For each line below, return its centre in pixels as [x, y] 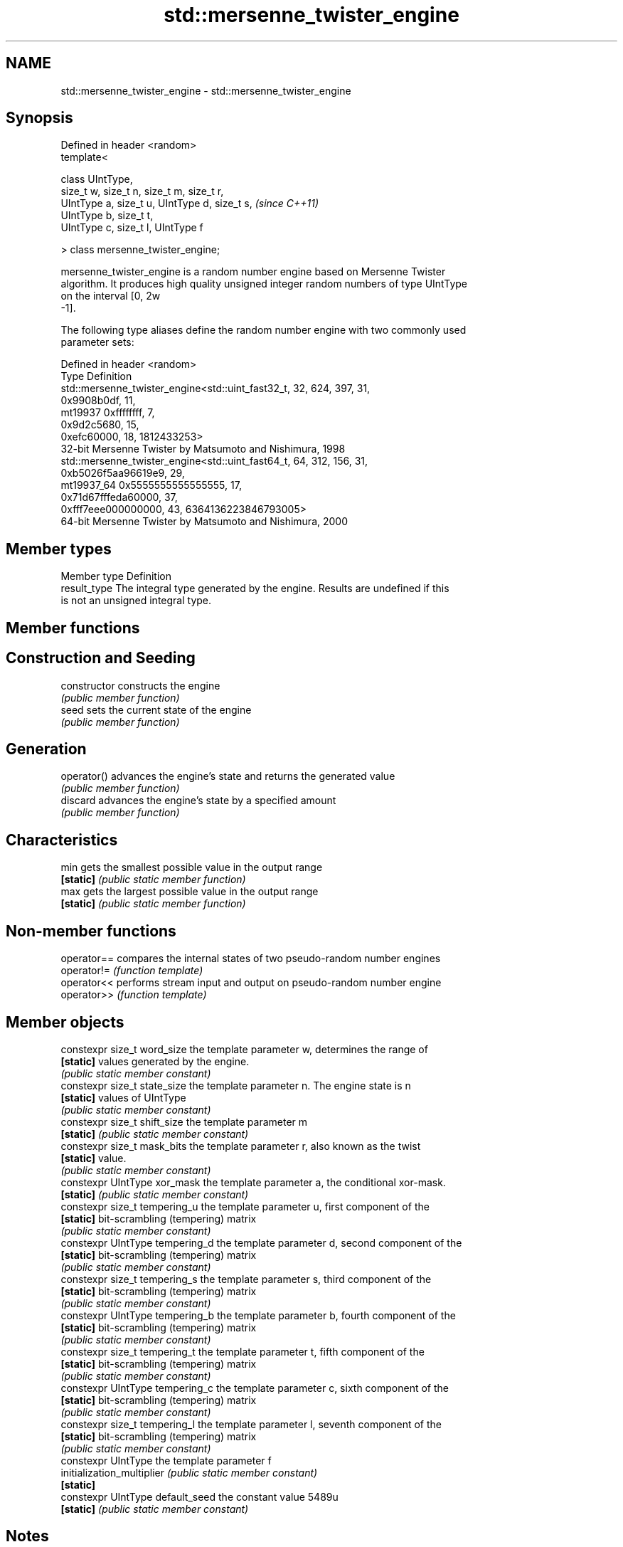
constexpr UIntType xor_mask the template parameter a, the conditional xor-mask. [253, 1182]
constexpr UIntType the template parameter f [166, 1460]
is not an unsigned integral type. [136, 601]
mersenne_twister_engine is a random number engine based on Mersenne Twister [253, 272]
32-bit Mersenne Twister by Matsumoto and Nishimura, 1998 [203, 449]
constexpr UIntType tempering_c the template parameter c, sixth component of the [255, 1388]
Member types [59, 549]
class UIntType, [97, 179]
